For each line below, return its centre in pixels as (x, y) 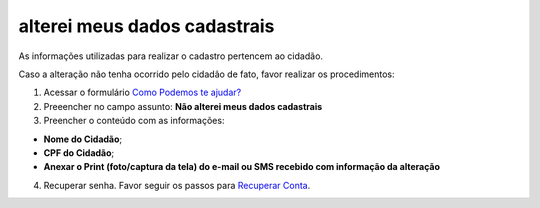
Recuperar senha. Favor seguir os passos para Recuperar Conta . (177, 185)
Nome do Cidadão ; (83, 139)
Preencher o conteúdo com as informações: (134, 121)
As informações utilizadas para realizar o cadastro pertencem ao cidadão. (171, 56)
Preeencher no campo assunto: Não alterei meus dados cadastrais (183, 106)
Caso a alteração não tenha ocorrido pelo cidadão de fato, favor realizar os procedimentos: (206, 74)
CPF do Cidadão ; (79, 152)
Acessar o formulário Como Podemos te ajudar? (142, 92)
